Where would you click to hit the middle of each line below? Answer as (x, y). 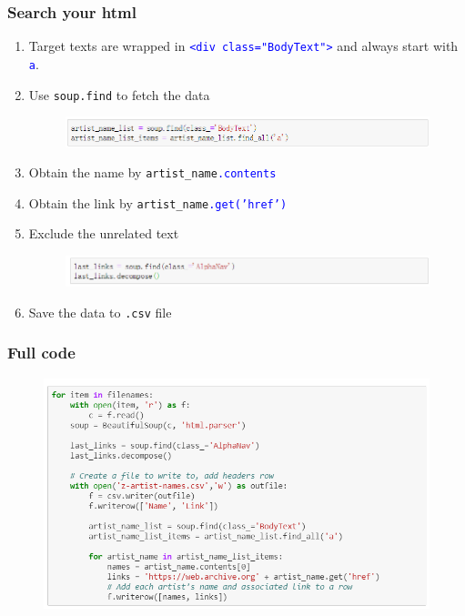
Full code (41, 353)
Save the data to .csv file (100, 312)
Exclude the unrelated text (104, 233)
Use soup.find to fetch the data (119, 94)
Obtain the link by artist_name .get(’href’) (158, 202)
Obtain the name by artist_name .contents (152, 172)
